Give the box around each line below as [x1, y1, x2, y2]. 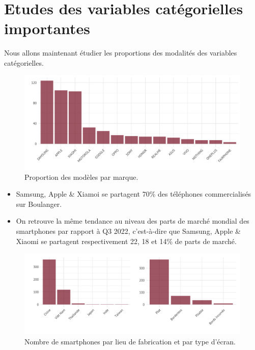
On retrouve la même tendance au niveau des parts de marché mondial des [16, 216, 249, 226]
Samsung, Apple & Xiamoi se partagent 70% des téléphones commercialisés [16, 189, 251, 199]
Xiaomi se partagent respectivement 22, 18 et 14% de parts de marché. [16, 235, 237, 246]
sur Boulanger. [16, 198, 62, 209]
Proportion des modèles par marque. [24, 171, 138, 182]
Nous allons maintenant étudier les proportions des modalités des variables [4, 47, 237, 58]
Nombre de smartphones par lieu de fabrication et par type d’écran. [24, 336, 236, 346]
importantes [4, 18, 91, 39]
